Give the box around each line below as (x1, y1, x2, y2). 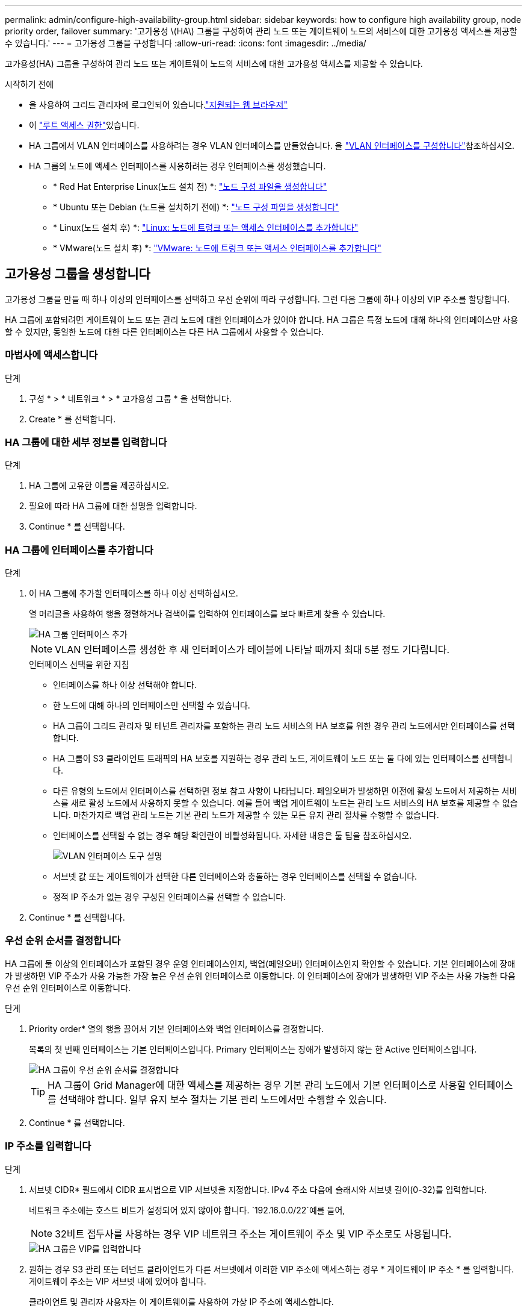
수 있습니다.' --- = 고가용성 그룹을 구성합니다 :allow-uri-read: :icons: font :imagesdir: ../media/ (5, 38, 366, 48)
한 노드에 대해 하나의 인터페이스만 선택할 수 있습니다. (53, 700, 250, 711)
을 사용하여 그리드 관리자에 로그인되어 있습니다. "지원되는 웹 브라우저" (29, 99, 288, 110)
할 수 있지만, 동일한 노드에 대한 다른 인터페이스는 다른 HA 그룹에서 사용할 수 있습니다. (5, 326, 324, 337)
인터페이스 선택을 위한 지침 (29, 659, 129, 670)
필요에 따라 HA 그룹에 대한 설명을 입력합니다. (29, 501, 197, 512)
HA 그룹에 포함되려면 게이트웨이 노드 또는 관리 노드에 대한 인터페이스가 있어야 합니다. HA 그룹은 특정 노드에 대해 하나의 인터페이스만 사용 (5, 314, 519, 325)
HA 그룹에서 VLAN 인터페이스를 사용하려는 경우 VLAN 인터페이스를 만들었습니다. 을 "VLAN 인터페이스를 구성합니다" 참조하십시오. (29, 140, 515, 151)
